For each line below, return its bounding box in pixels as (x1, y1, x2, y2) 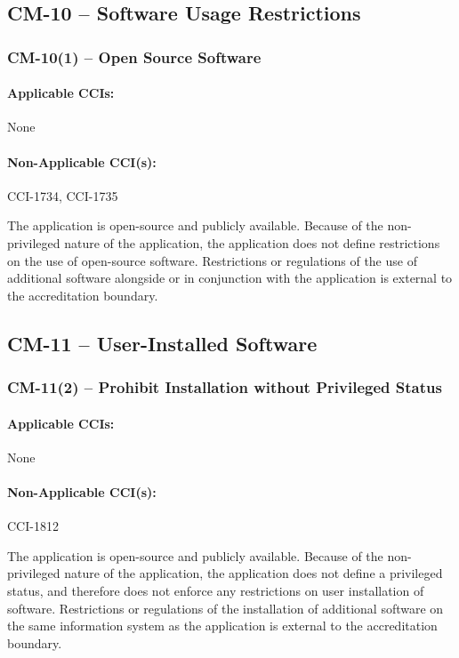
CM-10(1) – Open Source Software (7, 45, 262, 68)
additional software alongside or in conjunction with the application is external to (7, 269, 453, 287)
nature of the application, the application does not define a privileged (64, 564, 443, 582)
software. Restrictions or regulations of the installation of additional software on (7, 598, 444, 617)
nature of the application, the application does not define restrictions (64, 234, 440, 252)
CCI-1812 (7, 517, 59, 535)
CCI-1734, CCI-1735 (7, 186, 118, 205)
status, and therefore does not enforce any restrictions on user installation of (7, 581, 424, 599)
